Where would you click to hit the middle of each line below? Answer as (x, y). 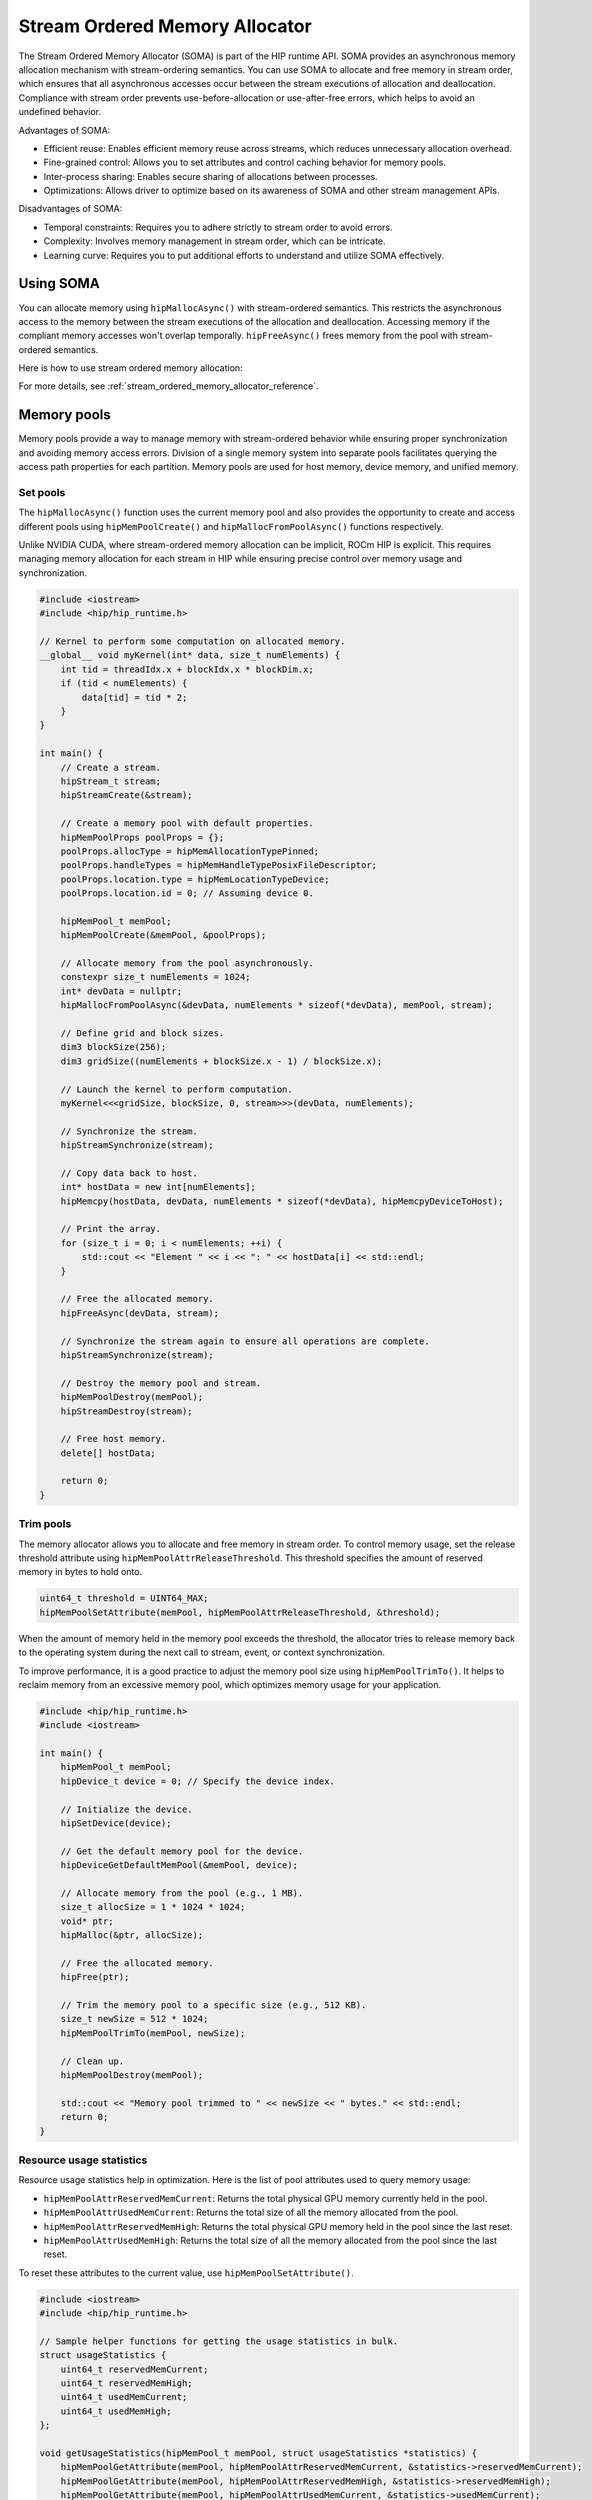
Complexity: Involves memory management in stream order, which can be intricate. (214, 241)
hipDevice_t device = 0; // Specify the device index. (197, 1781)
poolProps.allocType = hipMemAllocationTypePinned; (190, 851)
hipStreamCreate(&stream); (127, 795)
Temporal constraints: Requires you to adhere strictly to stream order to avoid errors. (218, 227)
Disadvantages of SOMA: (70, 209)
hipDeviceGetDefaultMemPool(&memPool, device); (179, 1865)
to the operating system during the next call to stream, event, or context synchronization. (201, 1652)
